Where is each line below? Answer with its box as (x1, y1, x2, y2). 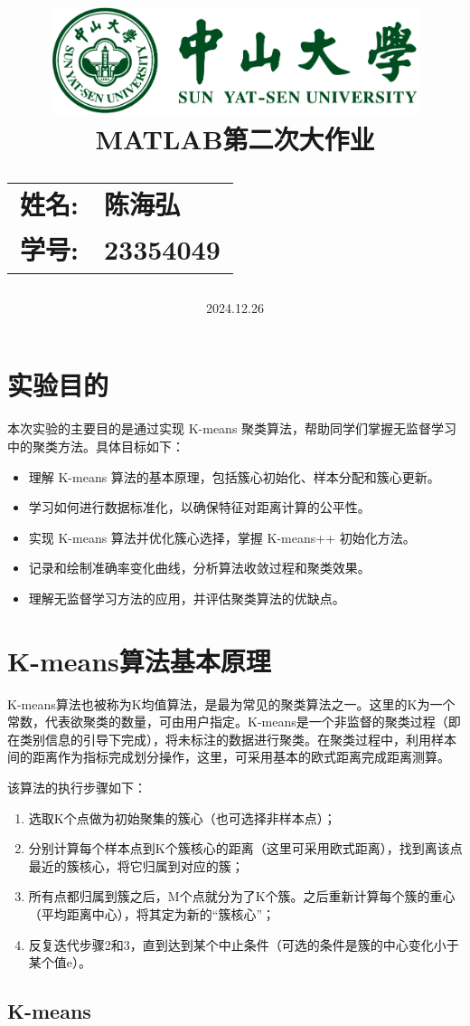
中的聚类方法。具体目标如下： (7, 437, 184, 456)
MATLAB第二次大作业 (95, 120, 375, 157)
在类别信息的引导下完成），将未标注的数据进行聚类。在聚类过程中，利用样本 (7, 729, 456, 748)
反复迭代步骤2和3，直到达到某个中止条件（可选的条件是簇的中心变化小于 (28, 935, 459, 954)
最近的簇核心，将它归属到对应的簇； (28, 856, 244, 875)
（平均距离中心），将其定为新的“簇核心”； (28, 905, 276, 924)
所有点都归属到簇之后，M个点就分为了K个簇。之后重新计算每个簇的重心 (28, 887, 456, 906)
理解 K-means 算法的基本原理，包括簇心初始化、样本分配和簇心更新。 (28, 467, 440, 486)
